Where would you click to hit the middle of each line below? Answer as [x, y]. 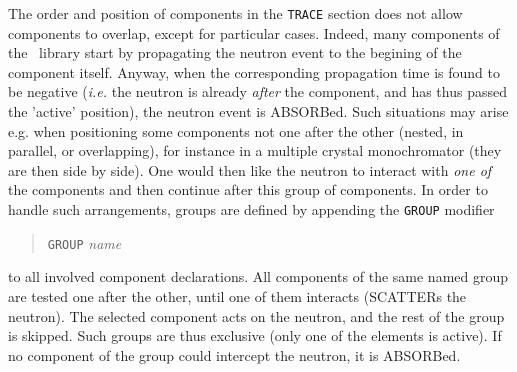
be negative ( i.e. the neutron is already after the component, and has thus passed [257, 91]
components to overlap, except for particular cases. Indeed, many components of [254, 32]
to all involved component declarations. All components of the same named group [258, 276]
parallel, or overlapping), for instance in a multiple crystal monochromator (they [255, 150]
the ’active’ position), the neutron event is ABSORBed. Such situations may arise [258, 111]
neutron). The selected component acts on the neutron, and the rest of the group [256, 315]
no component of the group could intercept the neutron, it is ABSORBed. [234, 354]
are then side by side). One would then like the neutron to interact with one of [250, 169]
